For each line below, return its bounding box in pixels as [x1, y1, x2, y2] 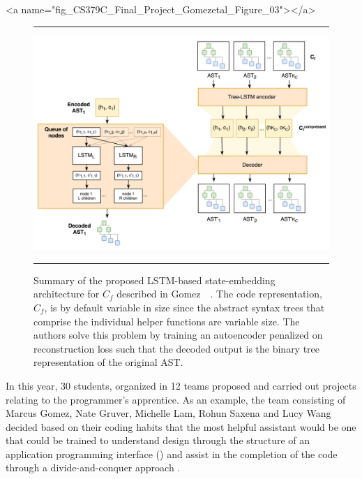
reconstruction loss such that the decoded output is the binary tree [33, 341, 320, 355]
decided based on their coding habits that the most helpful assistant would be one [6, 419, 356, 434]
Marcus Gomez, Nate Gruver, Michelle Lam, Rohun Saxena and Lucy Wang [6, 406, 331, 420]
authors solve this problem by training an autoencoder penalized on [33, 327, 323, 342]
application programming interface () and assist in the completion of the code [6, 446, 338, 461]
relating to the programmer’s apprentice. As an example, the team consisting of [6, 392, 346, 406]
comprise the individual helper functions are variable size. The [33, 314, 300, 328]
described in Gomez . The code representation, [116, 286, 322, 301]
